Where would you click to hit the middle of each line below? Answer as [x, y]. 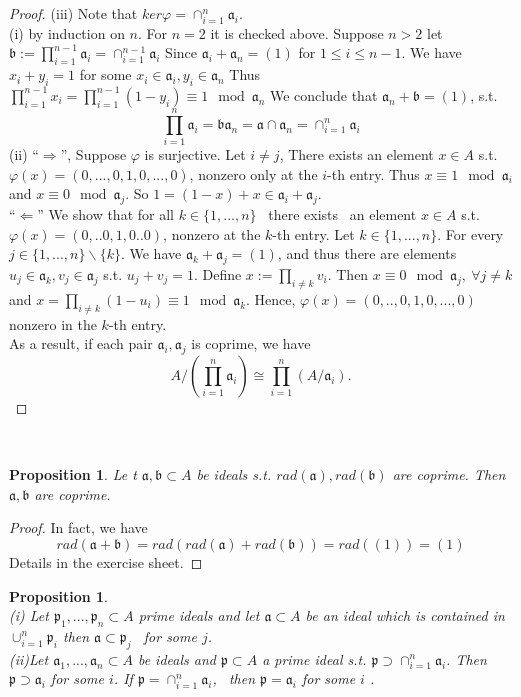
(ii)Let [29, 658]
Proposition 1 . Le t [73, 474]
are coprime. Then [449, 474]
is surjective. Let [195, 154]
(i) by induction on [67, 32]
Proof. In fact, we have [78, 527]
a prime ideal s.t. [314, 658]
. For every [470, 233]
